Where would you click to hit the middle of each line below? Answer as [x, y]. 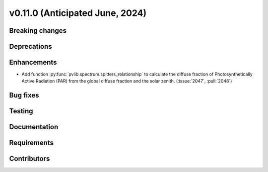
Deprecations [31, 46]
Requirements [32, 143]
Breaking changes [38, 31]
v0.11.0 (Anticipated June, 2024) [78, 13]
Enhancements [33, 62]
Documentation [34, 127]
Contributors [30, 159]
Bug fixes [24, 95]
